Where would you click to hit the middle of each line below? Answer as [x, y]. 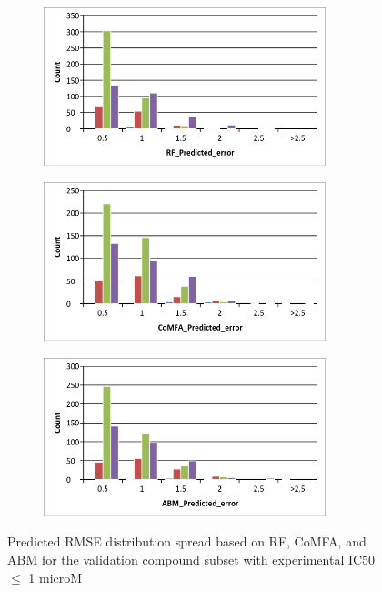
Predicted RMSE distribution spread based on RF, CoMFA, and [187, 541]
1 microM [55, 577]
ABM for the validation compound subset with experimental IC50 [191, 559]
